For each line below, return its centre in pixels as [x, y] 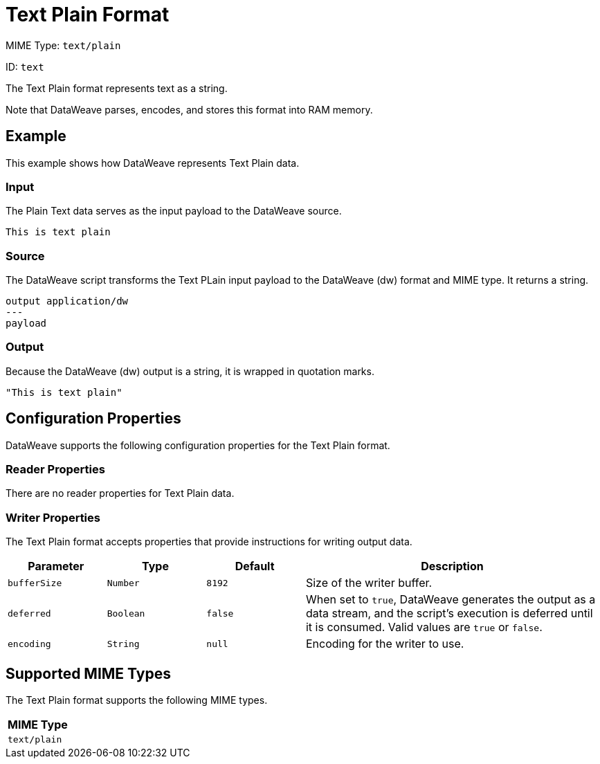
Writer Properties [53, 517]
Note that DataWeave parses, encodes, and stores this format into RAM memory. [189, 109]
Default [255, 566]
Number [123, 583]
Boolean [126, 613]
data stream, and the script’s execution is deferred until [449, 613]
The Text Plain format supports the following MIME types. [137, 700]
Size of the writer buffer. [369, 583]
